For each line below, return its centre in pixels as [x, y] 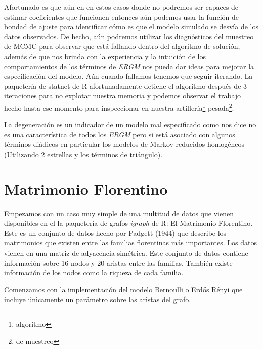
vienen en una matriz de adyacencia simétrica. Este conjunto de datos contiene [126, 253]
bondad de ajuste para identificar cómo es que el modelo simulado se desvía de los [131, 27]
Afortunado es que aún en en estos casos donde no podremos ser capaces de [121, 7]
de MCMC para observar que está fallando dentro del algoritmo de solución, [122, 46]
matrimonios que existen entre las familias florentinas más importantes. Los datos [130, 243]
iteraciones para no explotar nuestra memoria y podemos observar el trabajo [123, 96]
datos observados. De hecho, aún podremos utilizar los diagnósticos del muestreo [129, 36]
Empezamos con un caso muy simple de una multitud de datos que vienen [119, 213]
